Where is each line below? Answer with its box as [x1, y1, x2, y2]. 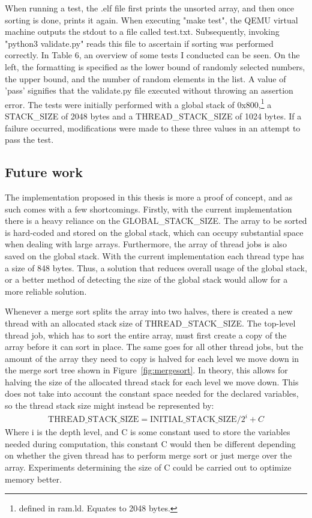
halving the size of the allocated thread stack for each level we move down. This [5, 375, 299, 388]
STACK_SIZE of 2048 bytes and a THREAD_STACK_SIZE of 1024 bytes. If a [5, 110, 302, 122]
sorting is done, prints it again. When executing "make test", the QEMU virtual [5, 13, 298, 26]
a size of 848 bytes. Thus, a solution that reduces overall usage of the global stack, [5, 261, 307, 274]
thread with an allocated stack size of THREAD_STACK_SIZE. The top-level [5, 316, 296, 329]
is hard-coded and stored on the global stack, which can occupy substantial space [5, 226, 304, 238]
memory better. [5, 472, 62, 485]
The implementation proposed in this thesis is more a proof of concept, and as [5, 190, 293, 203]
